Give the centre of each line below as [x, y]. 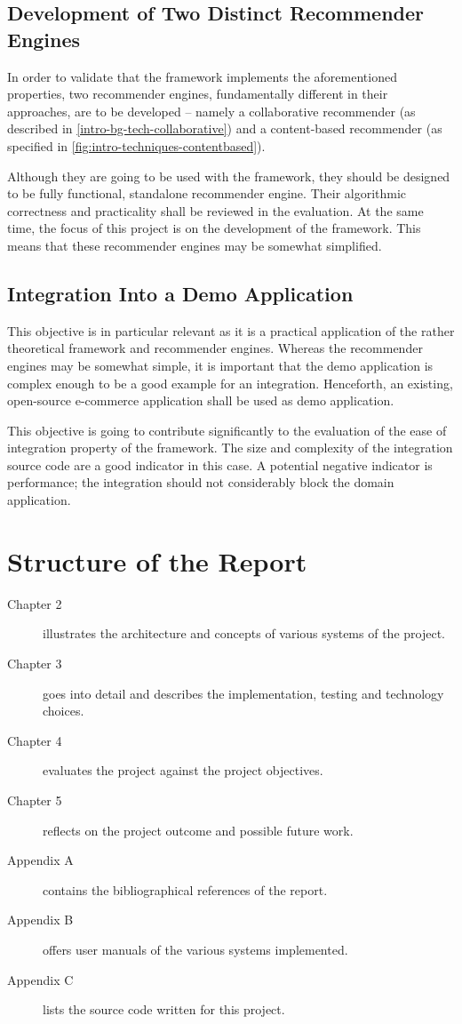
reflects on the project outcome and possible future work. [198, 830]
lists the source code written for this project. [164, 1009]
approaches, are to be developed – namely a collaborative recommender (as [211, 111]
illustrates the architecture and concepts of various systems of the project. [244, 633]
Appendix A [40, 860]
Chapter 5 [35, 800]
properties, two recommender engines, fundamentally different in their [198, 94]
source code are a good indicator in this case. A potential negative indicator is [220, 464]
